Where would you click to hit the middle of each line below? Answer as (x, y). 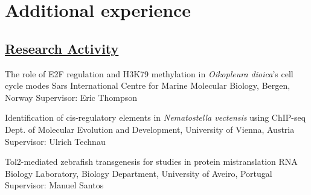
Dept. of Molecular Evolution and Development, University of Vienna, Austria (150, 129)
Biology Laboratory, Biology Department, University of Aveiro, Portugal (139, 173)
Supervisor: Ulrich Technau (55, 141)
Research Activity (62, 48)
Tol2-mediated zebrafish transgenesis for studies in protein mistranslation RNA (151, 161)
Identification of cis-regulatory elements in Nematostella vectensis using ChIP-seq (155, 117)
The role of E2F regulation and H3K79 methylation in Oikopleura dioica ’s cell (149, 73)
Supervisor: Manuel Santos (54, 185)
